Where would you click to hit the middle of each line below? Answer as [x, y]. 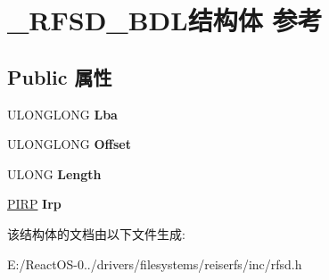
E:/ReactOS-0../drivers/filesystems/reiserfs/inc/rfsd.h [155, 264]
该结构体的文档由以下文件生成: [96, 233]
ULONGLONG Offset [69, 144]
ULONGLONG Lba [62, 114]
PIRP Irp [34, 204]
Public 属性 [60, 76]
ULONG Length [54, 173]
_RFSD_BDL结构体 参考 [165, 20]
